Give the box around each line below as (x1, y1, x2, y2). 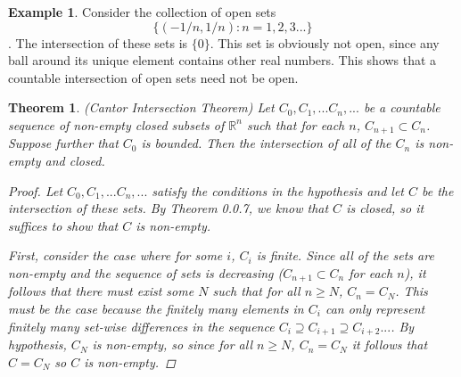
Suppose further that (8, 134, 119, 152)
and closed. (45, 152, 105, 170)
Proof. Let (8, 181, 63, 200)
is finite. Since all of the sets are (256, 246, 434, 265)
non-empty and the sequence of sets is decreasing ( (8, 263, 284, 282)
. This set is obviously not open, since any (210, 33, 440, 52)
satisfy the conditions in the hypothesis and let (152, 181, 404, 200)
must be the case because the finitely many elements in (8, 299, 304, 318)
